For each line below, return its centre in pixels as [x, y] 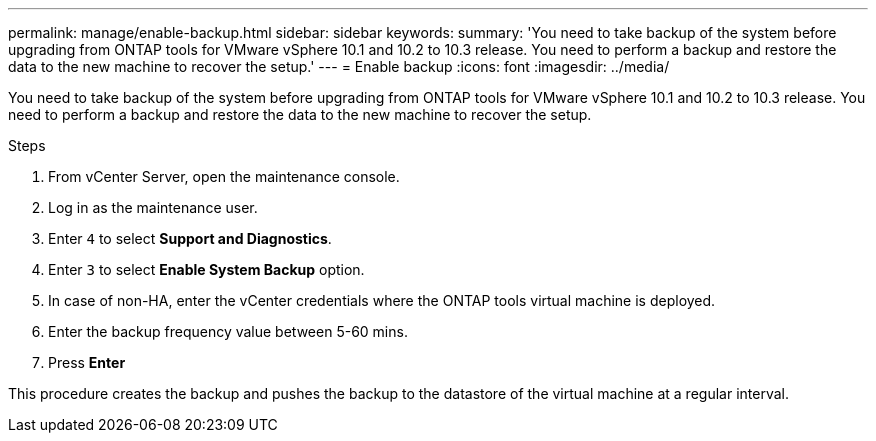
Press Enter [87, 362]
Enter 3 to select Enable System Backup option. [206, 269]
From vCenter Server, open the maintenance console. [224, 176]
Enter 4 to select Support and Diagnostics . [190, 238]
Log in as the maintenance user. [153, 207]
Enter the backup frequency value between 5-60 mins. [228, 331]
